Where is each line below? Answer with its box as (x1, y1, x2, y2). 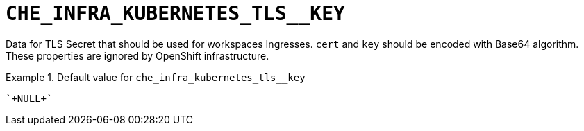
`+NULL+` (6, 92, 53, 104)
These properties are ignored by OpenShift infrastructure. (6, 49, 269, 62)
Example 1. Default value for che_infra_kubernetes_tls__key (6, 71, 306, 83)
